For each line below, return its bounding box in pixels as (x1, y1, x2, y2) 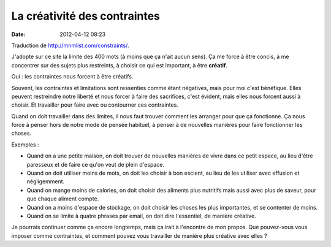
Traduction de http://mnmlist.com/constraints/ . (11, 42, 129, 49)
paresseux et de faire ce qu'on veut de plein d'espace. (26, 161, 165, 168)
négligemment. (26, 178, 65, 185)
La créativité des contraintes (11, 9, 161, 23)
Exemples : (11, 141, 39, 148)
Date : (11, 31, 26, 38)
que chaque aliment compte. (26, 195, 99, 202)
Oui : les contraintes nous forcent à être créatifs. (11, 73, 134, 80)
